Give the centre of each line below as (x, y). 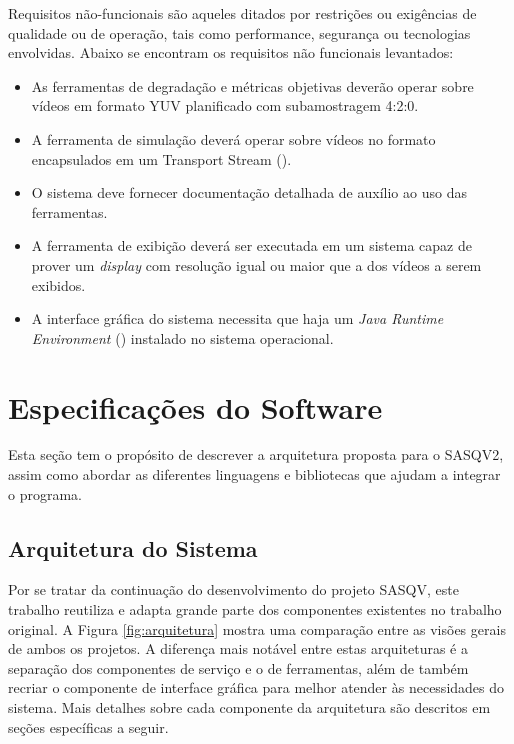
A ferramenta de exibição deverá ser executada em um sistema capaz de (251, 245)
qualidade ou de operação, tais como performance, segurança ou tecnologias (239, 32)
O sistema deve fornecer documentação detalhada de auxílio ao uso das (249, 192)
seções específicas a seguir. (88, 726)
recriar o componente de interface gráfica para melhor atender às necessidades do (256, 687)
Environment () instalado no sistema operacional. (182, 337)
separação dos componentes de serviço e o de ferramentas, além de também (238, 667)
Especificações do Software (195, 406)
